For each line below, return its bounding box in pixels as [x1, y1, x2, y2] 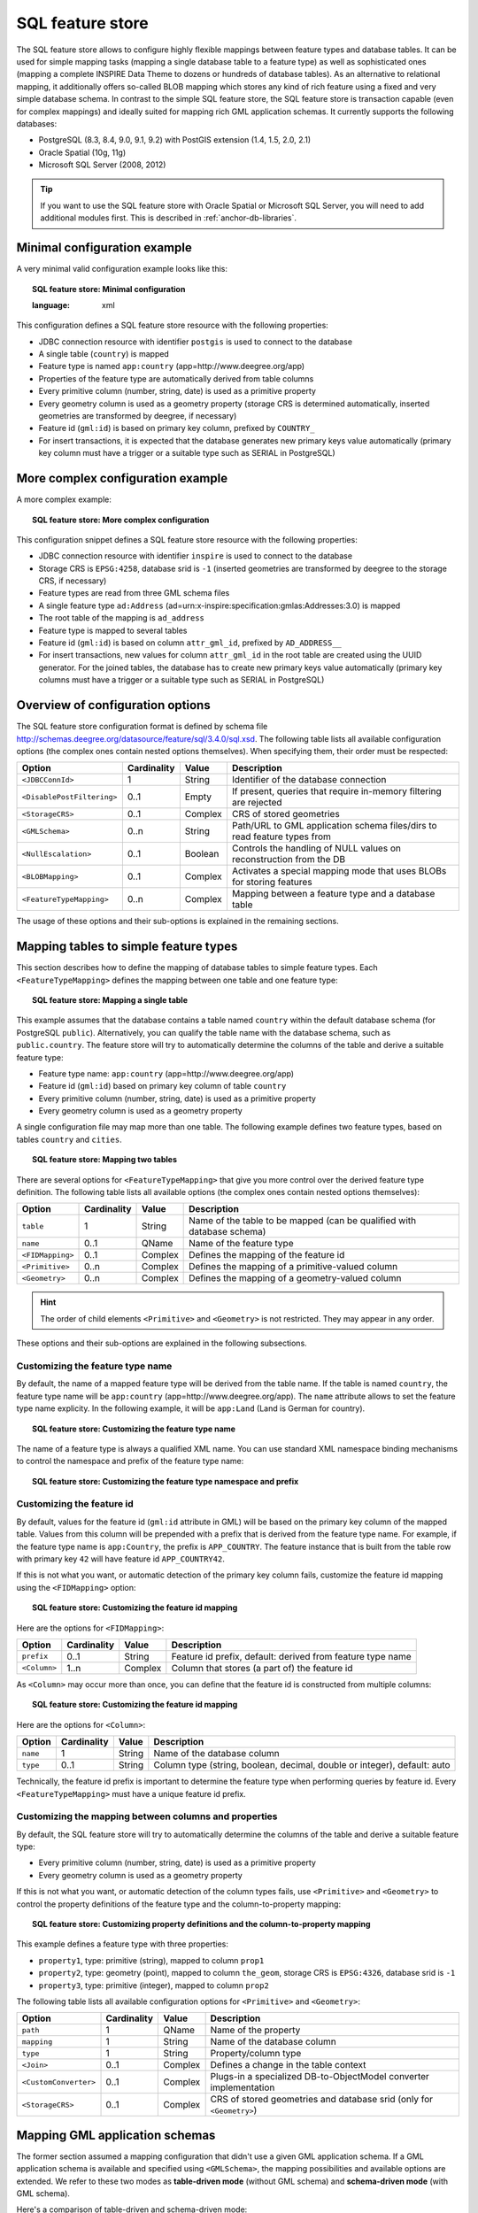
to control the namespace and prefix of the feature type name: [16, 1456, 244, 1467]
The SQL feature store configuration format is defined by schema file [16, 721, 268, 732]
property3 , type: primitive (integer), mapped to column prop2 [38, 1979, 269, 1991]
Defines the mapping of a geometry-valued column [189, 1272, 402, 1284]
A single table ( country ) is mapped [38, 349, 170, 359]
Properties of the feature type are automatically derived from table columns [38, 373, 314, 384]
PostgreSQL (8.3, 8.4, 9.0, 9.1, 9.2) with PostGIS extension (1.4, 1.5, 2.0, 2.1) [38, 135, 312, 145]
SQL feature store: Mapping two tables [32, 1154, 177, 1165]
